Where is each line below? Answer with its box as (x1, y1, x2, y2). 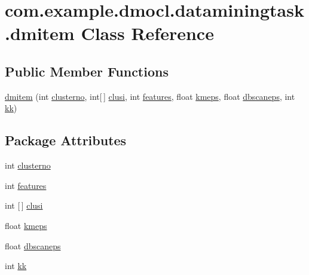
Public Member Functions (5, 62, 169, 80)
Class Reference (81, 21, 214, 45)
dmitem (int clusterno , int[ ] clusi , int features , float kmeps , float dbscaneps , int (5, 90, 295, 102)
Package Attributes (5, 131, 127, 149)
